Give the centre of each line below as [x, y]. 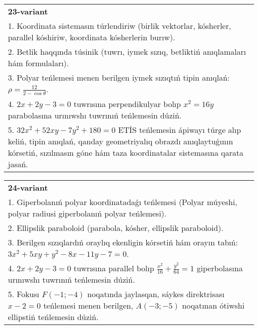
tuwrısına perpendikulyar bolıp [127, 104]
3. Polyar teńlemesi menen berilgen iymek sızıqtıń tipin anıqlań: [119, 77]
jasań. [18, 164]
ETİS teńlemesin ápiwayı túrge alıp [180, 129]
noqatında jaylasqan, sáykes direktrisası [156, 294]
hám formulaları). [38, 63]
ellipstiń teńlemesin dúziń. [53, 317]
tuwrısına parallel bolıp [114, 268]
